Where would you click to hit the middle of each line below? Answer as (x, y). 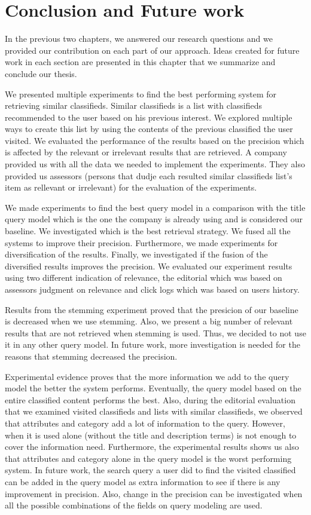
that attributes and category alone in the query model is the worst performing (148, 458)
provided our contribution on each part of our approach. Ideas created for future (152, 50)
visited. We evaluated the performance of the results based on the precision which (155, 140)
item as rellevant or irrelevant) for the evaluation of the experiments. (131, 187)
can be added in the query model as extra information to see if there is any (143, 481)
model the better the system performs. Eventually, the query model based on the (153, 388)
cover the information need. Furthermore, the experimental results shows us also (152, 447)
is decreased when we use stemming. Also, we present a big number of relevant (149, 321)
